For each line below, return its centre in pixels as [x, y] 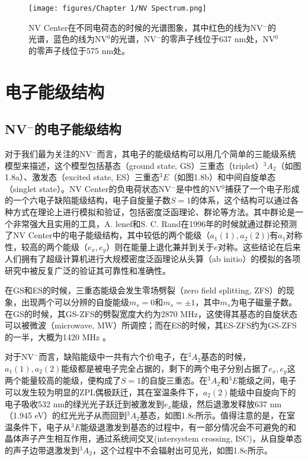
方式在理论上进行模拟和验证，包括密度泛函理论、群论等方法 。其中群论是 [154, 211]
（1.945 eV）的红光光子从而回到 [66, 415]
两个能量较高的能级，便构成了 [63, 380]
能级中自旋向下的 [263, 392]
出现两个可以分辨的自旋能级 [75, 302]
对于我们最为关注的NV [48, 154]
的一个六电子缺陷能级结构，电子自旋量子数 [88, 200]
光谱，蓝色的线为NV [68, 39]
